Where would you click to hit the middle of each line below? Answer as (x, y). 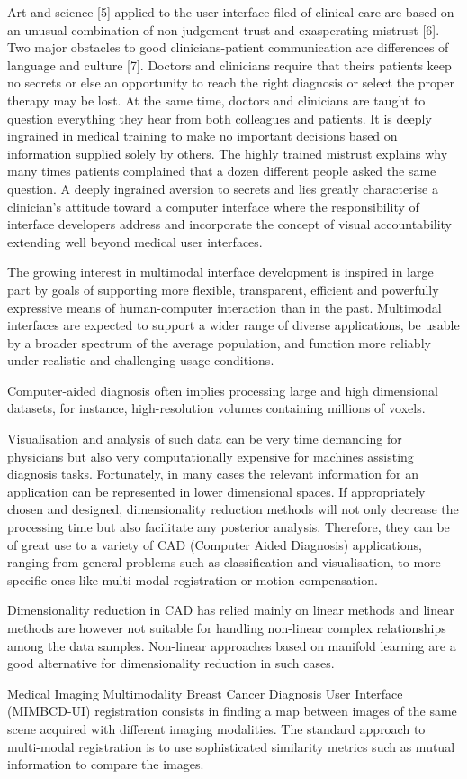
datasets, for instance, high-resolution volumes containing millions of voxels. (216, 408)
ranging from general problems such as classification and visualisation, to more (224, 562)
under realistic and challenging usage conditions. (141, 360)
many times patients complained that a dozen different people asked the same (222, 171)
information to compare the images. (106, 764)
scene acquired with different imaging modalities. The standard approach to (216, 728)
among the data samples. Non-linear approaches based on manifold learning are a (232, 645)
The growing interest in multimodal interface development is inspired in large (220, 272)
